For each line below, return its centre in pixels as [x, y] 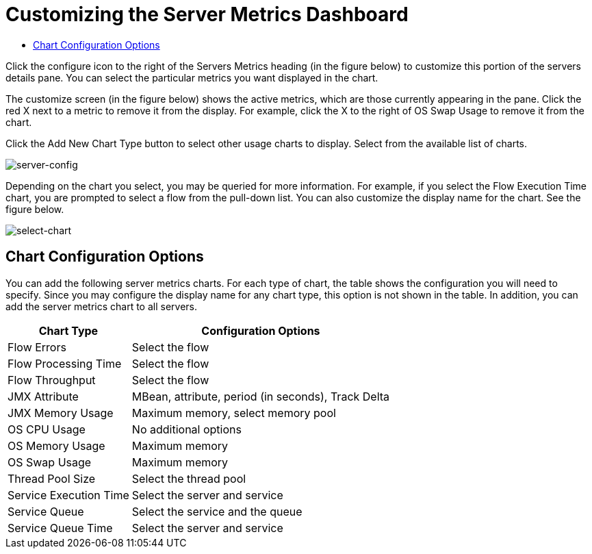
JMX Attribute [43, 396]
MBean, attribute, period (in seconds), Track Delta [261, 396]
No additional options [186, 429]
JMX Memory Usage [61, 413]
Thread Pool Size [52, 478]
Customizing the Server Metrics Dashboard [207, 14]
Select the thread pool [189, 478]
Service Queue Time [60, 528]
